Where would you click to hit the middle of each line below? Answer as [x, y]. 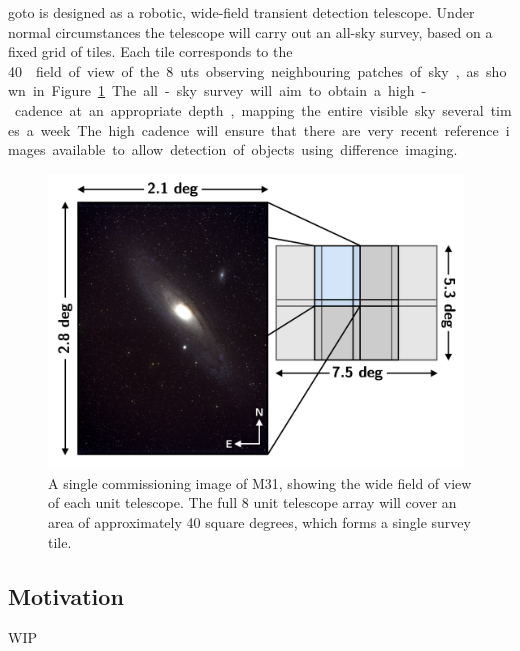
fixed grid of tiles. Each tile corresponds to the [150, 51]
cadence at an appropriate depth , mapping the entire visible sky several [249, 109]
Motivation [66, 595]
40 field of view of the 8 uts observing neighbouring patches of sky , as [244, 70]
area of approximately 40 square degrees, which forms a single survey [259, 522]
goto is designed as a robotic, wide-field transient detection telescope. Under [241, 12]
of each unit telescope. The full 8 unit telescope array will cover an [252, 502]
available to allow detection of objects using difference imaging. [255, 149]
